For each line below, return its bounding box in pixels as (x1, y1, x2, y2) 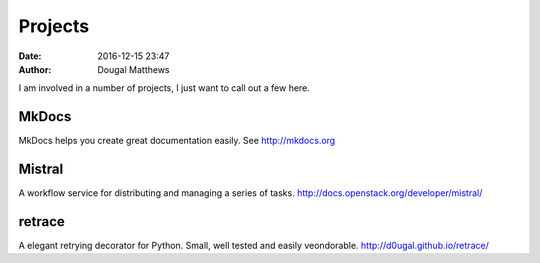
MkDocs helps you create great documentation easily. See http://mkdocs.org (18, 135, 336, 147)
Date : (18, 50, 42, 62)
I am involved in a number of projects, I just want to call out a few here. (18, 82, 310, 94)
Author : (18, 63, 52, 75)
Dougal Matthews (97, 63, 170, 75)
